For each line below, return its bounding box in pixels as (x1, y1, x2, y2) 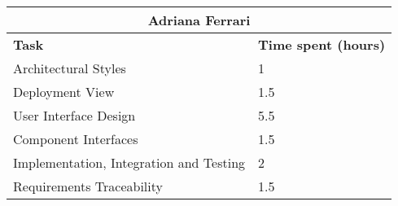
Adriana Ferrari (147, 11, 251, 29)
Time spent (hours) (258, 35, 386, 54)
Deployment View (13, 82, 115, 101)
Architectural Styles (13, 59, 126, 77)
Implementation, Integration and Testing (13, 153, 246, 172)
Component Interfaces (13, 129, 138, 148)
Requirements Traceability (13, 177, 163, 195)
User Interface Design (13, 106, 136, 125)
